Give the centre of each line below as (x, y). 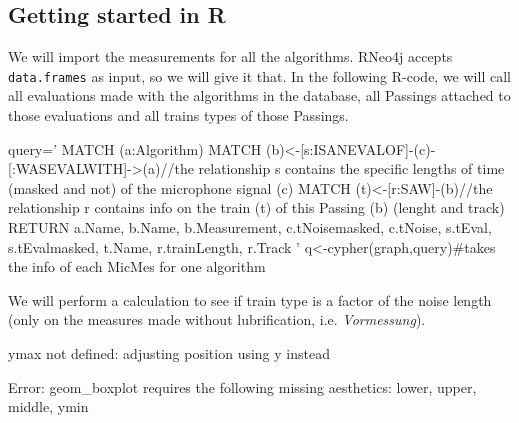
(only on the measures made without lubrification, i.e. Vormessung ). (217, 319)
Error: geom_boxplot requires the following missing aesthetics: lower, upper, (242, 386)
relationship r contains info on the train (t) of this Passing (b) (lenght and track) (256, 207)
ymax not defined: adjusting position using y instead (169, 352)
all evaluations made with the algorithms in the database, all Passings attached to (259, 95)
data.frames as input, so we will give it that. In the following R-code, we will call (259, 75)
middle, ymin (48, 406)
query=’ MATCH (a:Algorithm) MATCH (135, 148)
